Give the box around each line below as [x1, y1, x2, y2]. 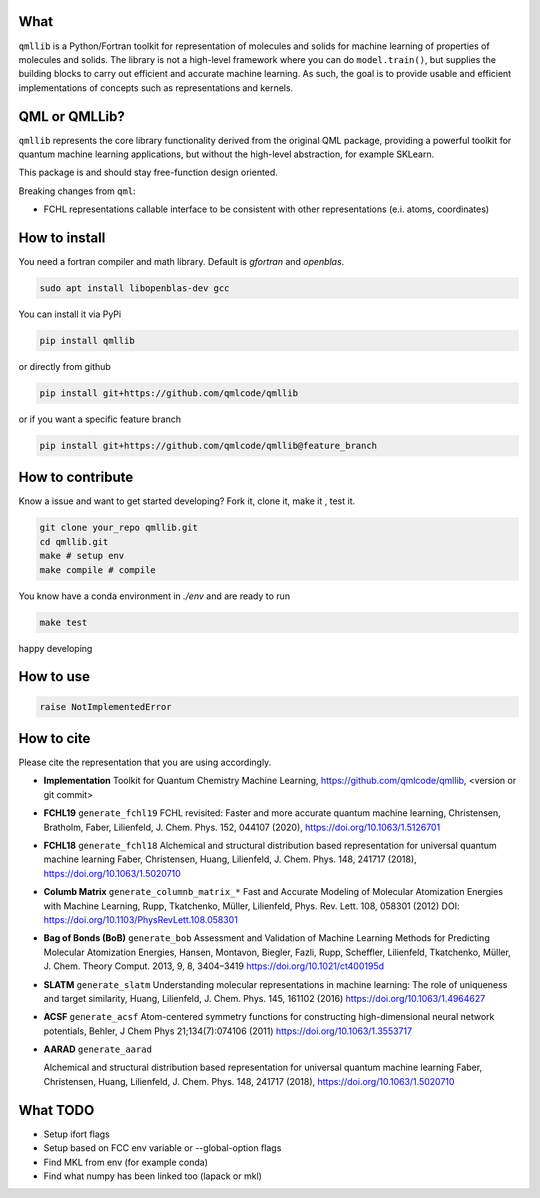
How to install [18, 229, 106, 246]
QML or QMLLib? [18, 108, 125, 125]
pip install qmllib [39, 335, 135, 347]
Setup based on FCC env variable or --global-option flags [43, 1142, 282, 1154]
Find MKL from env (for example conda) [43, 1156, 209, 1168]
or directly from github [18, 361, 112, 372]
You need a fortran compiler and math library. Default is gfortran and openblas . [18, 256, 345, 268]
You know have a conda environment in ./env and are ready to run [18, 590, 290, 602]
